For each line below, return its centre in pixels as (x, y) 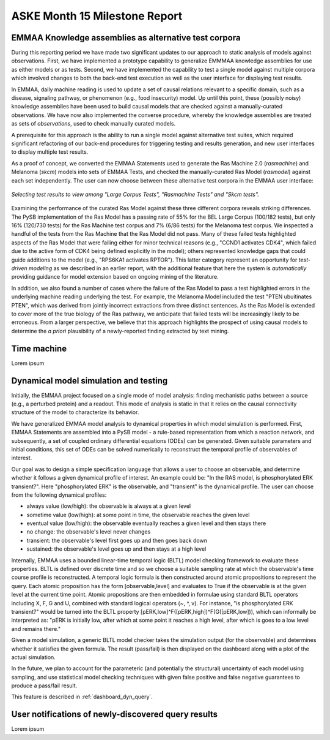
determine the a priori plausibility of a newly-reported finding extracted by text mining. (120, 331)
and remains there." (36, 629)
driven (19, 268)
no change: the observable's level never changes (89, 532)
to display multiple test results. (50, 152)
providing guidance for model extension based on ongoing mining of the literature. (115, 277)
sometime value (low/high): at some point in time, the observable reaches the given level (138, 515)
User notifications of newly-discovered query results (115, 715)
